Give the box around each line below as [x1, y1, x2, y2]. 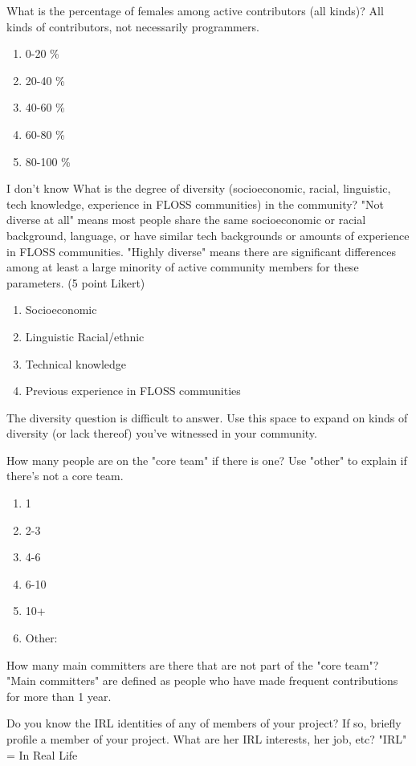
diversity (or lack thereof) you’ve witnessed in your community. [6, 425, 317, 442]
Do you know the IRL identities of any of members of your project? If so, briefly [6, 715, 402, 731]
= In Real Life [6, 746, 78, 763]
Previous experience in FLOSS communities [25, 382, 241, 399]
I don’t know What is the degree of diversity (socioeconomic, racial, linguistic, [6, 180, 391, 197]
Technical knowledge [25, 355, 127, 372]
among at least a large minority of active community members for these [6, 259, 359, 275]
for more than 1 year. [6, 687, 112, 704]
